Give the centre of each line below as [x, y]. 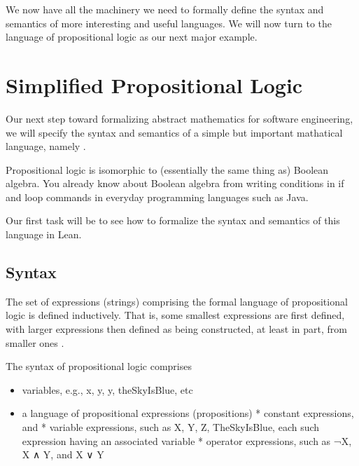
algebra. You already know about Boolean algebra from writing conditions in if [175, 183]
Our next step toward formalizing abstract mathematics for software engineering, [179, 118]
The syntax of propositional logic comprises [99, 366]
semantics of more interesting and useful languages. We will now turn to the [169, 23]
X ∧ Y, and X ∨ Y [63, 454]
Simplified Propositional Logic [154, 84]
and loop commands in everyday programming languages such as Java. [157, 197]
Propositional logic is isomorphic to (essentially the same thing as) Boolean [167, 169]
